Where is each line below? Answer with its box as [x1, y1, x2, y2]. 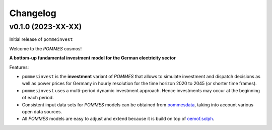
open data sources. [22, 108, 62, 114]
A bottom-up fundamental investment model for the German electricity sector [9, 55, 176, 61]
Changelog [9, 8, 56, 19]
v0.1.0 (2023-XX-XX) [9, 22, 82, 31]
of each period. [22, 95, 54, 101]
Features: [9, 64, 29, 70]
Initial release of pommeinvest [9, 36, 73, 42]
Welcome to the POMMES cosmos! [9, 45, 82, 51]
